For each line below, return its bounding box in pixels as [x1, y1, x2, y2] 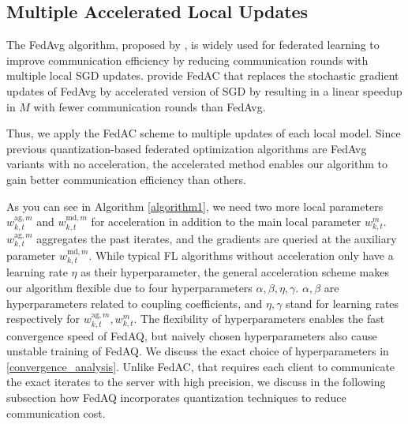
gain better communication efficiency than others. [6, 171, 246, 187]
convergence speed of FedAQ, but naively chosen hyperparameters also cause [6, 327, 377, 343]
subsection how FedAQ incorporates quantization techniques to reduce [6, 388, 346, 405]
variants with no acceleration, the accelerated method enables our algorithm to [6, 156, 387, 172]
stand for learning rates [286, 295, 399, 311]
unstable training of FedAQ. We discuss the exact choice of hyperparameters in [6, 343, 389, 359]
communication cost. [6, 404, 106, 421]
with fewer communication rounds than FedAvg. [33, 98, 266, 114]
